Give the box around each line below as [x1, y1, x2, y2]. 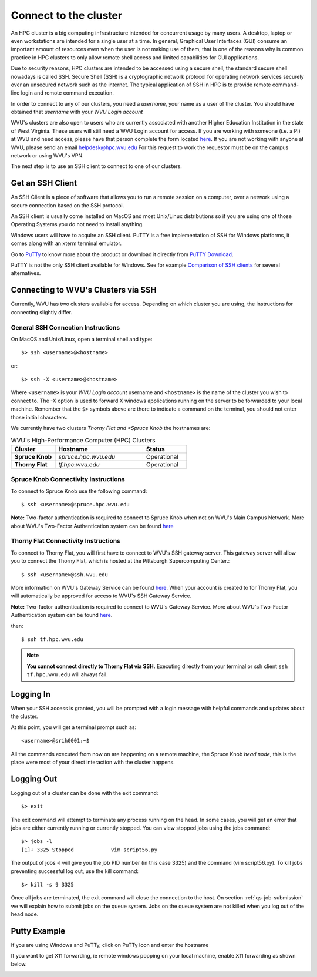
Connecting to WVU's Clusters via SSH [11, 285, 157, 295]
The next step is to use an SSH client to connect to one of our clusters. [11, 163, 182, 170]
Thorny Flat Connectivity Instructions [11, 537, 120, 545]
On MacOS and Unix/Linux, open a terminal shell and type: [11, 335, 153, 343]
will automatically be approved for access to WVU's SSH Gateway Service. [11, 592, 192, 599]
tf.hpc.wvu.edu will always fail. [26, 671, 108, 678]
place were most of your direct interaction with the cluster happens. [11, 758, 176, 766]
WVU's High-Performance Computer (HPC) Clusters [11, 436, 156, 444]
